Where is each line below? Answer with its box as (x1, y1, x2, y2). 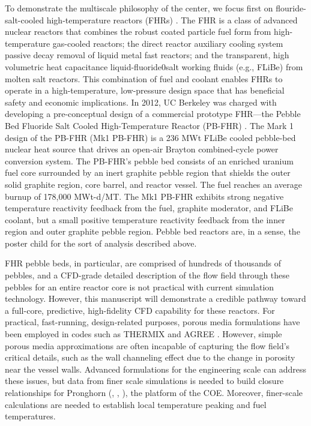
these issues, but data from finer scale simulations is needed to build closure (5, 374, 284, 387)
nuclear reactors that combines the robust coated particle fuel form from (5, 25, 271, 38)
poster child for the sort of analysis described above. (5, 236, 197, 249)
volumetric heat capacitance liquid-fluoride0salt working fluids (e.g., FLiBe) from (5, 60, 303, 73)
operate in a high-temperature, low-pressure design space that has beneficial (5, 84, 285, 97)
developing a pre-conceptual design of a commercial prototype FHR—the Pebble (5, 107, 301, 120)
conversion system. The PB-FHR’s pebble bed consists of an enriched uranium (5, 154, 294, 167)
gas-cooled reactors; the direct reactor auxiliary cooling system (52, 37, 283, 49)
